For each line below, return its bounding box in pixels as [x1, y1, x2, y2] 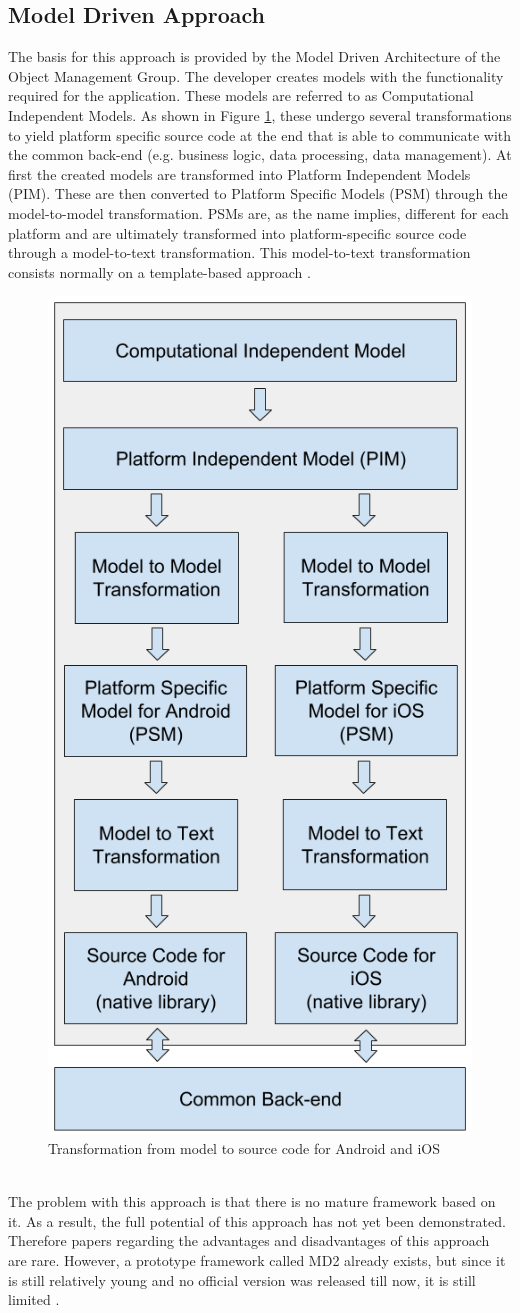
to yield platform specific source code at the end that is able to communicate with [8, 124, 512, 145]
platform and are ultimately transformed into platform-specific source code [8, 222, 467, 243]
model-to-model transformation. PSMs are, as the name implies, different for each [8, 202, 509, 223]
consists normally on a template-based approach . [8, 261, 311, 282]
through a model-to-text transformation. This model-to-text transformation [8, 242, 471, 263]
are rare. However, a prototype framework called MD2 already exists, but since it [8, 1250, 506, 1271]
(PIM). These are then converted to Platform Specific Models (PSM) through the [8, 183, 508, 204]
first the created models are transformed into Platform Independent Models [8, 163, 471, 184]
